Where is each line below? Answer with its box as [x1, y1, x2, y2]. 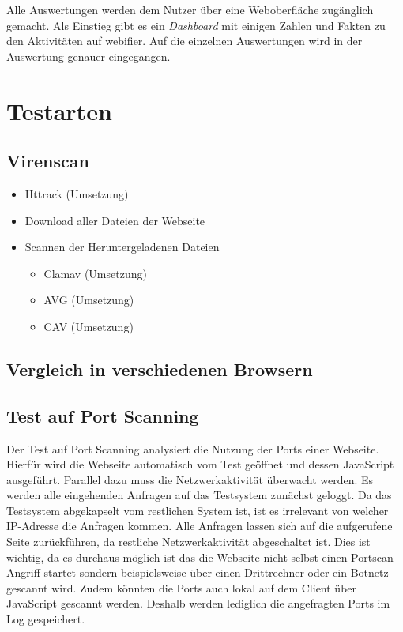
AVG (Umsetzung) [43, 292, 134, 308]
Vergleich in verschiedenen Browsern [6, 356, 313, 381]
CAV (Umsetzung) [43, 318, 134, 334]
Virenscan [6, 149, 89, 173]
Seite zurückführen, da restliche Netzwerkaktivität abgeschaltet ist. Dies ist [6, 533, 371, 550]
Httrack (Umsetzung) [24, 185, 129, 201]
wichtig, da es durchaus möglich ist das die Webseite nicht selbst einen [6, 548, 348, 565]
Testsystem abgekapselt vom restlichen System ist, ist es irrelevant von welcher [6, 502, 389, 518]
